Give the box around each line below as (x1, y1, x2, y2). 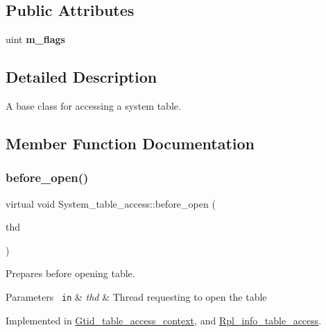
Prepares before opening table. (6, 266, 135, 281)
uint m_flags (6, 32, 65, 47)
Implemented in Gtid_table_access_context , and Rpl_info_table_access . (6, 313, 322, 327)
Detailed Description (6, 66, 157, 88)
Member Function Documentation (6, 132, 255, 153)
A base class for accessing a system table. (6, 99, 181, 113)
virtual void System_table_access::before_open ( (6, 196, 216, 210)
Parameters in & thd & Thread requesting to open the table (6, 289, 267, 304)
